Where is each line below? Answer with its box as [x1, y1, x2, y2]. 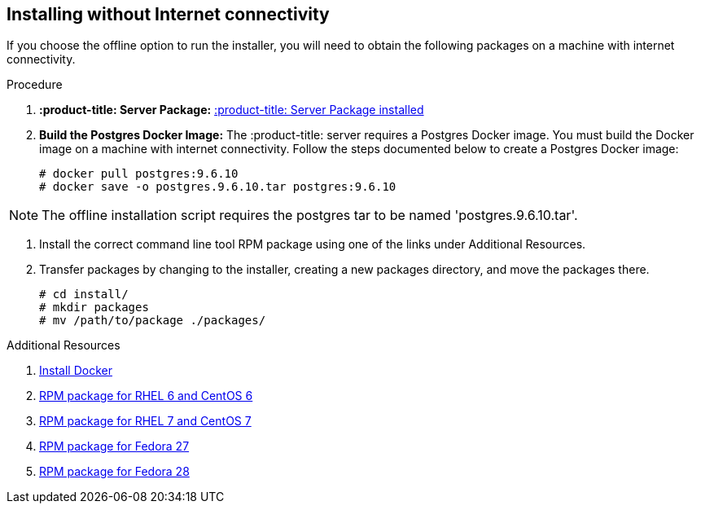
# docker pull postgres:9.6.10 [39, 167, 239, 181]
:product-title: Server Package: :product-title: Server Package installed [39, 103, 424, 117]
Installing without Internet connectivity [7, 4, 330, 24]
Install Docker [39, 363, 112, 378]
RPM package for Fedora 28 [39, 464, 190, 479]
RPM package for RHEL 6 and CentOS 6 [39, 389, 253, 403]
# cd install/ [39, 288, 129, 301]
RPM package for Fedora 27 [39, 439, 190, 454]
